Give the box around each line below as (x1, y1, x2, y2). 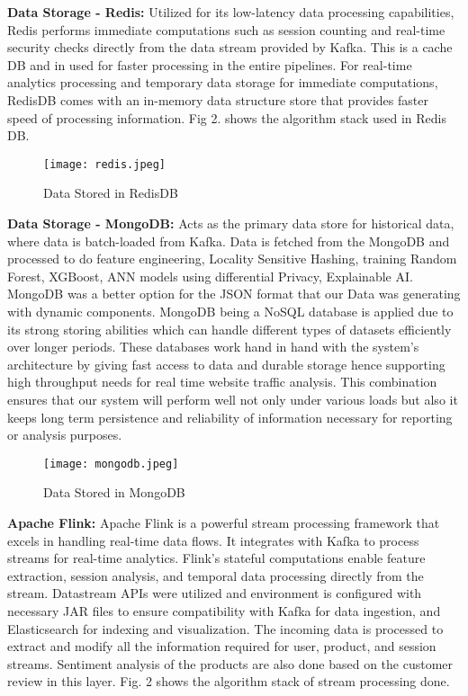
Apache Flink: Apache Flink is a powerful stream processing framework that (7, 513, 440, 531)
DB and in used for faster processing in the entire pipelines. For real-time (7, 55, 412, 74)
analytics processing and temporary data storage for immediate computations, (7, 73, 438, 92)
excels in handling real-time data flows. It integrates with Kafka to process (7, 531, 419, 549)
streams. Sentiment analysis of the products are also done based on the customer (7, 654, 454, 673)
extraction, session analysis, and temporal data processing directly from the (7, 566, 424, 584)
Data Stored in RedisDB (43, 183, 178, 202)
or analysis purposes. (7, 425, 122, 444)
